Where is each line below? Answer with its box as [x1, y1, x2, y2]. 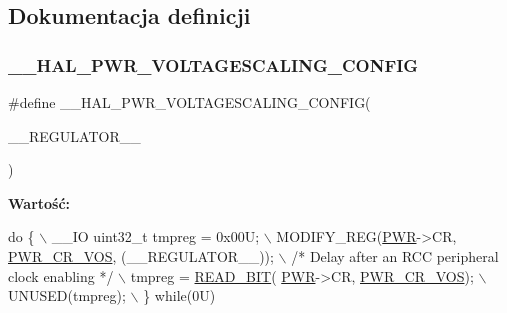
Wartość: [8, 192, 71, 213]
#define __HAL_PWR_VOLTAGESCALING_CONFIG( [8, 92, 371, 112]
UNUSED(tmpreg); [8, 285, 126, 306]
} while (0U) [143, 285, 216, 306]
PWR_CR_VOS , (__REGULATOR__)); [8, 245, 274, 266]
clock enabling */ [8, 265, 114, 286]
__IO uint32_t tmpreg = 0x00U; [51, 226, 260, 247]
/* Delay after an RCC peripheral [291, 245, 499, 266]
